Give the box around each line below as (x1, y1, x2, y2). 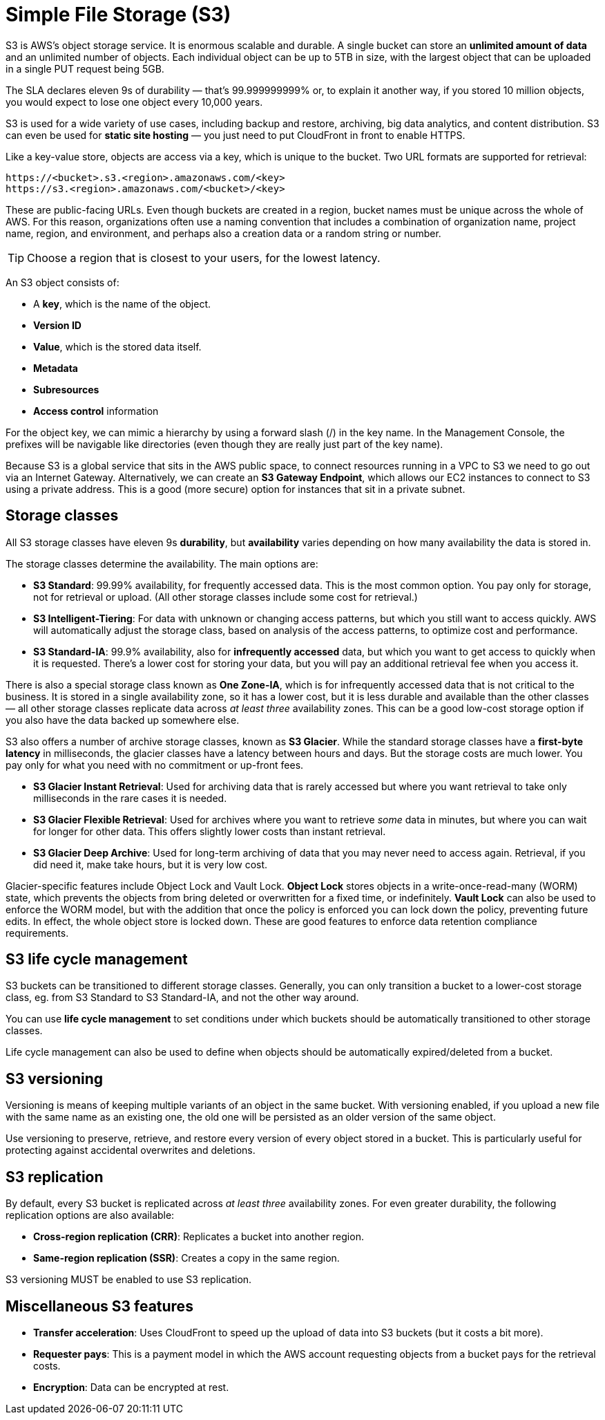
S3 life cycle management (6, 951, 188, 969)
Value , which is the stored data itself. (33, 340, 202, 353)
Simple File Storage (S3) (6, 3, 231, 26)
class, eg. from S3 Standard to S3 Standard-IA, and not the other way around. (6, 991, 359, 1004)
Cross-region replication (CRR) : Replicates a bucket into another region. (33, 1231, 364, 1243)
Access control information (33, 404, 159, 417)
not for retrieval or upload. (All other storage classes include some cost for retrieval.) (33, 590, 418, 603)
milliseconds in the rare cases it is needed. (33, 792, 227, 804)
